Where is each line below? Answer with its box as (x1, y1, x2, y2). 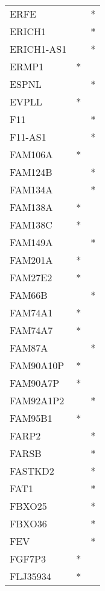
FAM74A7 (10, 323, 53, 337)
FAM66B (10, 288, 48, 302)
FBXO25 (10, 499, 47, 513)
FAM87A (10, 341, 48, 355)
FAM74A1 (10, 306, 53, 319)
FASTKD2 (10, 464, 54, 478)
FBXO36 (10, 516, 47, 530)
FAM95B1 (10, 411, 52, 425)
